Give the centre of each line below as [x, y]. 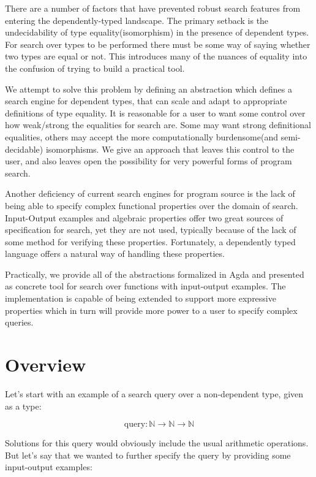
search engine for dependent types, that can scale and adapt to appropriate [146, 101]
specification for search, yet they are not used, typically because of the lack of [151, 230]
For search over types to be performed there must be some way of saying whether [158, 44]
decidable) [24, 149]
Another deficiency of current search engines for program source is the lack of [150, 193]
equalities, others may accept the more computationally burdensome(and [142, 136]
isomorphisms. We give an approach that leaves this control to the [170, 149]
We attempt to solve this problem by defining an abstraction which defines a [149, 89]
